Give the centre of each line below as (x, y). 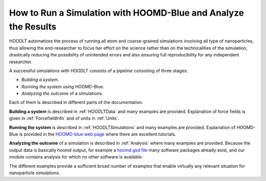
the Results (33, 26)
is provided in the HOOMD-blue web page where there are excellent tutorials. (98, 134)
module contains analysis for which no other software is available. (76, 157)
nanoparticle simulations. (34, 173)
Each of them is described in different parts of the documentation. (76, 103)
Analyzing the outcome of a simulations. (62, 94)
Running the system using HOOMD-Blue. (63, 86)
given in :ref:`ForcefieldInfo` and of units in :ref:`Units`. (64, 118)
